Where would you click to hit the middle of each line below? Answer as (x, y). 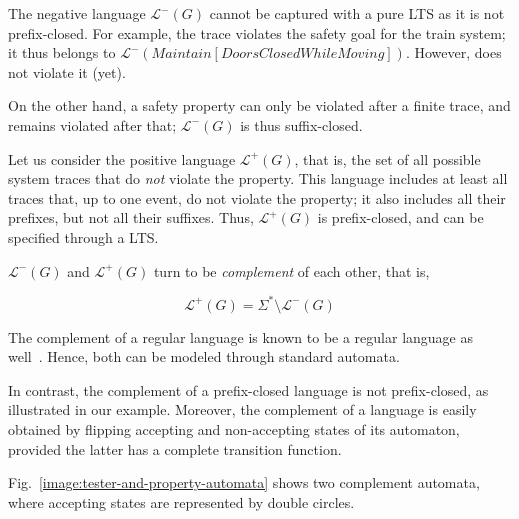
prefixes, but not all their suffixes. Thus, (131, 217)
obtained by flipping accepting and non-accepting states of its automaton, (234, 429)
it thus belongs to (62, 52)
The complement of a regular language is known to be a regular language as (241, 336)
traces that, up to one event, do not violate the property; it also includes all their (257, 197)
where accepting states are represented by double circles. (181, 501)
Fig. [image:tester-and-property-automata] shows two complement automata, (244, 482)
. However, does (453, 52)
